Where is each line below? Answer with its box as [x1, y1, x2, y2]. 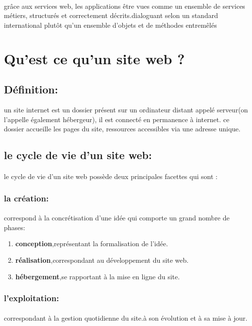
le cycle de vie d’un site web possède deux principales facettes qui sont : [4, 171, 218, 181]
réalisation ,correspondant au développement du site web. [15, 254, 189, 265]
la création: [4, 192, 49, 204]
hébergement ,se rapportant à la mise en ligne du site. [15, 271, 180, 281]
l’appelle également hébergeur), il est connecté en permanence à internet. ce [4, 114, 230, 124]
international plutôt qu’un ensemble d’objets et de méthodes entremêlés [4, 19, 217, 30]
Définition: [4, 82, 58, 97]
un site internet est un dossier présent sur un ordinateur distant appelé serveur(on [4, 104, 248, 114]
